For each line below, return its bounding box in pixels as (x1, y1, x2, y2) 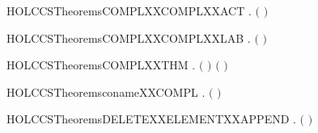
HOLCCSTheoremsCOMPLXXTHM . (6, 56, 196, 73)
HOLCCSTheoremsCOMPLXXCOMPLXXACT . (6, 2, 252, 19)
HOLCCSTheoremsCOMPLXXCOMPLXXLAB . (6, 29, 251, 46)
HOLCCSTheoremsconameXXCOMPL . (6, 83, 206, 100)
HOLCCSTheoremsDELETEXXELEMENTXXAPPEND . (6, 110, 296, 127)
